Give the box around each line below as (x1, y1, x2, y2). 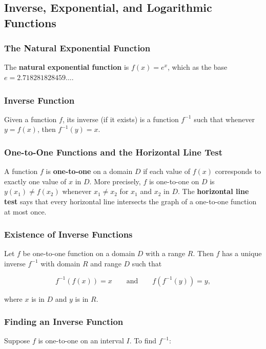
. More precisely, (89, 176, 141, 186)
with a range (146, 248, 186, 259)
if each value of (143, 166, 190, 177)
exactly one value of (4, 176, 67, 186)
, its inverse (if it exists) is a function (62, 113, 179, 124)
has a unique (222, 248, 262, 259)
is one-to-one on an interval (38, 335, 124, 346)
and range (90, 258, 121, 268)
